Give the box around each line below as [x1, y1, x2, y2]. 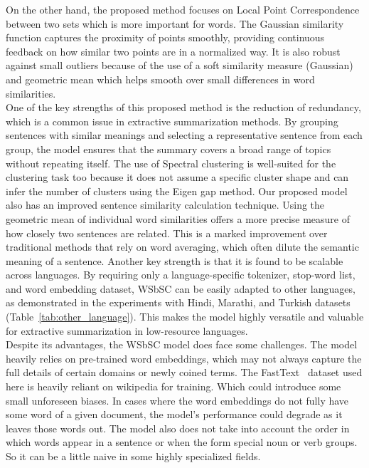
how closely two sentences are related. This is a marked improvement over [6, 225, 328, 240]
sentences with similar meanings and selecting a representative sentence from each [6, 128, 363, 142]
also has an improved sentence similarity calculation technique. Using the [6, 197, 325, 212]
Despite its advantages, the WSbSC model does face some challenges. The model [6, 337, 358, 352]
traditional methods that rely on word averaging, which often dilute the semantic [6, 239, 359, 254]
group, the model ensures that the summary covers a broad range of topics [6, 141, 331, 156]
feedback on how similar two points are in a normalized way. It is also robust [6, 43, 341, 58]
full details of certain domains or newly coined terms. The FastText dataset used [6, 365, 363, 380]
